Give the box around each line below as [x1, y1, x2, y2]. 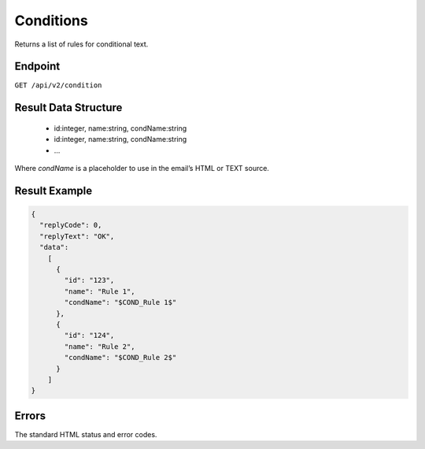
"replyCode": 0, [39, 221, 102, 230]
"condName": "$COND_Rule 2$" [64, 353, 177, 362]
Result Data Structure [14, 101, 123, 114]
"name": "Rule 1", [64, 287, 135, 295]
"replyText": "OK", [39, 232, 115, 240]
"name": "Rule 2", [64, 342, 135, 351]
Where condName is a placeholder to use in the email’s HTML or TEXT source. [14, 164, 269, 173]
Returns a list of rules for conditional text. [14, 39, 149, 49]
